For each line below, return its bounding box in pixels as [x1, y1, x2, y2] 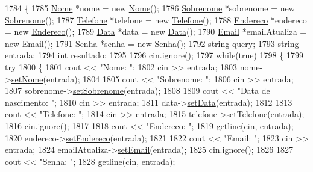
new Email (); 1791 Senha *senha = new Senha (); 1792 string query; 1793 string [5, 37, 299, 49]
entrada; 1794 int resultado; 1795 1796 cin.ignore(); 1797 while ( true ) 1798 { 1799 [5, 49, 303, 61]
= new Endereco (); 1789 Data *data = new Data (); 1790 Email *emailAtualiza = [5, 25, 307, 38]
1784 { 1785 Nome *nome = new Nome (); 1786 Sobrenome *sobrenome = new [5, 2, 295, 14]
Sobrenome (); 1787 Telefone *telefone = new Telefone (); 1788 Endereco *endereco [5, 13, 307, 26]
